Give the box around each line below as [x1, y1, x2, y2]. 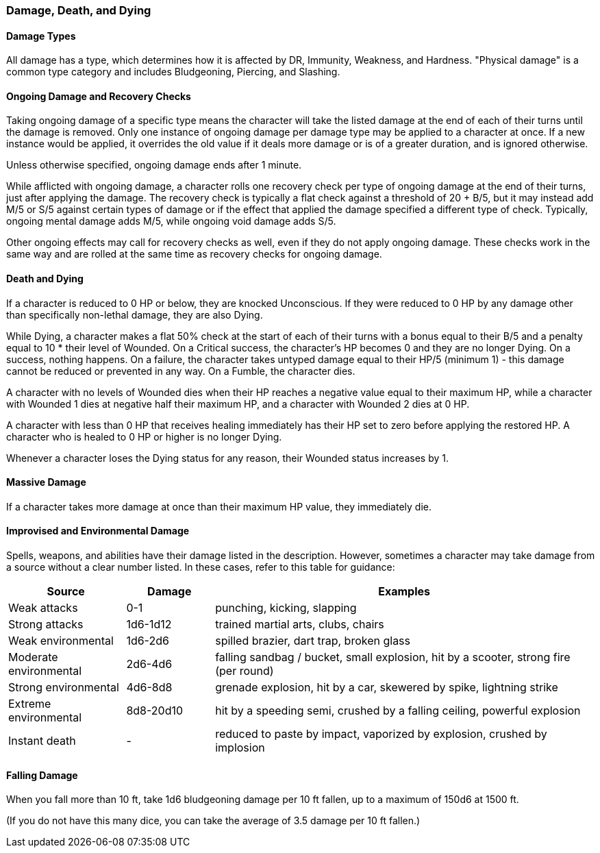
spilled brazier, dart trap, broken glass [215, 634, 411, 648]
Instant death [8, 734, 76, 748]
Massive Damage [6, 476, 86, 489]
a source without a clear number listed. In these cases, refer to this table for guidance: [6, 561, 395, 573]
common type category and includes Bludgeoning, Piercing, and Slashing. [6, 66, 340, 78]
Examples [378, 584, 430, 599]
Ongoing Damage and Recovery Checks [6, 90, 191, 102]
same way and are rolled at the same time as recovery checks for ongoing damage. [6, 248, 382, 260]
